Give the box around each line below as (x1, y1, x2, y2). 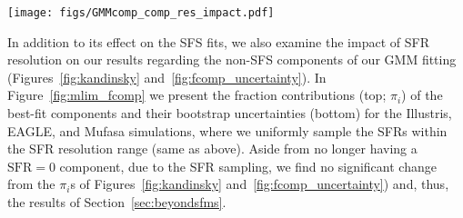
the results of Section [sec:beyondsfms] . (7, 193, 226, 211)
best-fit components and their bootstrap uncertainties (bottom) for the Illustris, (7, 104, 452, 123)
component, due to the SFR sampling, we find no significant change (59, 156, 437, 175)
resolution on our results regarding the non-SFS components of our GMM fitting (7, 50, 457, 69)
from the (7, 174, 55, 193)
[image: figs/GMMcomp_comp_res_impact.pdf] (7, 6, 275, 19)
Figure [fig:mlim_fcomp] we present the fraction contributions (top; (7, 85, 387, 104)
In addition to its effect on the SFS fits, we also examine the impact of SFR (7, 32, 429, 51)
